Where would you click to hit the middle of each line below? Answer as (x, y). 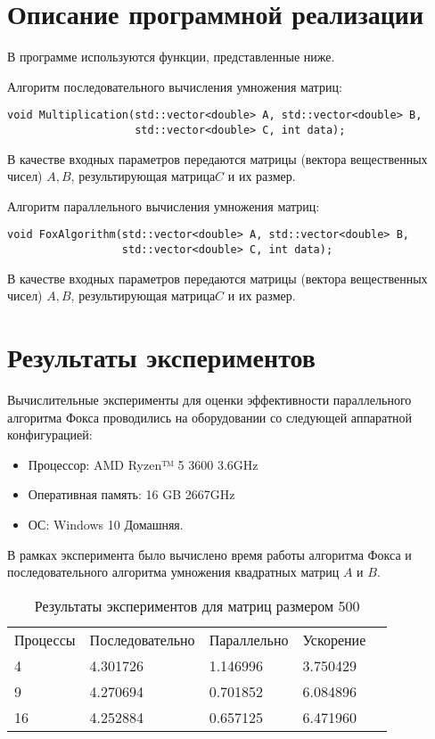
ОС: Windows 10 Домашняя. (106, 524)
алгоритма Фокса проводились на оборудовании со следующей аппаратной (210, 417)
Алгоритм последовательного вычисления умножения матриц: (175, 86)
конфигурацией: (50, 435)
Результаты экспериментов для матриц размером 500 (197, 605)
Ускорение (334, 639)
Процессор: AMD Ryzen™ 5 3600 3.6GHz (143, 464)
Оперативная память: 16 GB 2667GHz (131, 494)
